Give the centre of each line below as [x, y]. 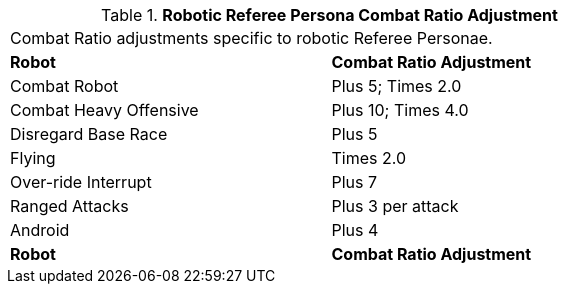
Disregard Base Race [89, 134]
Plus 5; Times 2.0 [396, 86]
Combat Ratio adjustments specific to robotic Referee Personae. [251, 38]
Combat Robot [64, 86]
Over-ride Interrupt [81, 182]
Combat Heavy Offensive [104, 110]
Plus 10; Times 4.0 [400, 110]
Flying [33, 158]
